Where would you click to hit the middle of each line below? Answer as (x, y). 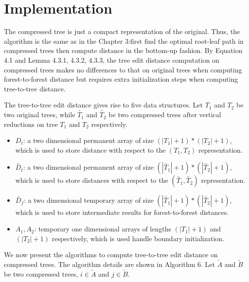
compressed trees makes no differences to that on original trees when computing (123, 69)
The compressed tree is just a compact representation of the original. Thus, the (122, 31)
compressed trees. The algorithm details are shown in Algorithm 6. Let (109, 264)
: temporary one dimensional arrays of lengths (103, 229)
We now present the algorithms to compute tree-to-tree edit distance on (111, 255)
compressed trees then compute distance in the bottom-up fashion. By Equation (123, 50)
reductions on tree (31, 124)
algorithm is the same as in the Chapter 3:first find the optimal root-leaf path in (124, 41)
